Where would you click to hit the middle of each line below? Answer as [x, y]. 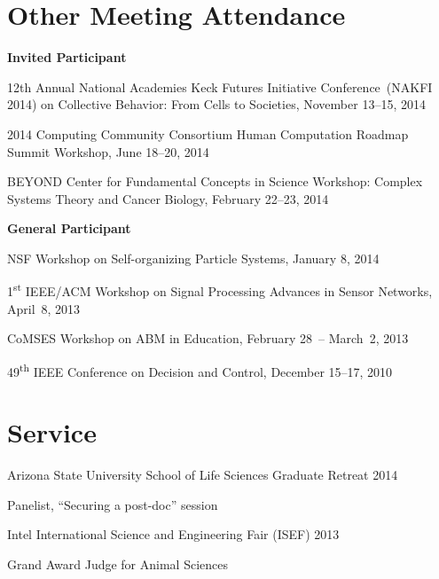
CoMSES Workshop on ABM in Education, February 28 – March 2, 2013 [208, 338]
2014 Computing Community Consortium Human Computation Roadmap [208, 133]
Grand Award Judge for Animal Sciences [118, 564]
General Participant [69, 228]
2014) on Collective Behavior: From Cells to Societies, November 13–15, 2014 [216, 104]
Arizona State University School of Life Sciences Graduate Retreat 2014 [203, 475]
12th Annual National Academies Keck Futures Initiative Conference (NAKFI [220, 86]
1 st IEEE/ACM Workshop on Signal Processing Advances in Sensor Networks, [220, 290]
